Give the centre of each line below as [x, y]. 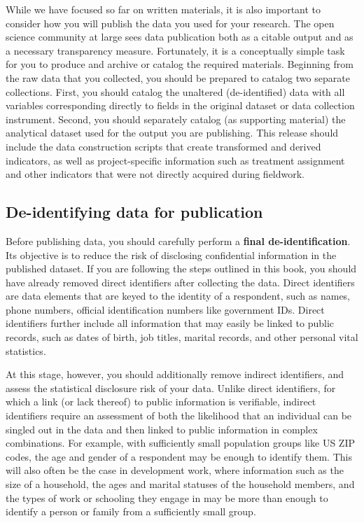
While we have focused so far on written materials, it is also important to [163, 9]
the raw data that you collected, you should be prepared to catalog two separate [178, 77]
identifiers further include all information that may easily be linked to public [170, 323]
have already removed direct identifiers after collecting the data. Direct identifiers [180, 282]
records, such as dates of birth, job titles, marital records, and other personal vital [182, 337]
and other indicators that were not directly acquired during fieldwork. [155, 174]
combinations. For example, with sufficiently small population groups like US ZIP [180, 443]
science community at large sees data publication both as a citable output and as [180, 37]
